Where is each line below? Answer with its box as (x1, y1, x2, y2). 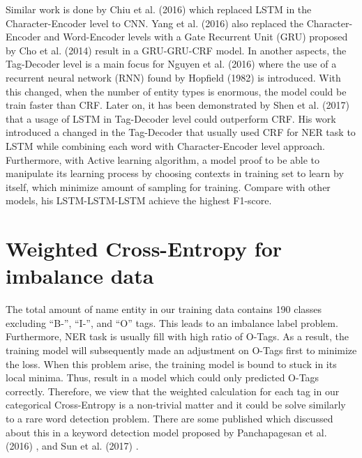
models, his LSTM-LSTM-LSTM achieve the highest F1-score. (6, 193, 272, 208)
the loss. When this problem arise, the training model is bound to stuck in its (6, 356, 337, 371)
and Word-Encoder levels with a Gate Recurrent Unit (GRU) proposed (44, 29, 348, 44)
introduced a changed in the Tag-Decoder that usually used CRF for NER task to (6, 125, 356, 139)
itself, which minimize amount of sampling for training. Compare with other (6, 179, 331, 194)
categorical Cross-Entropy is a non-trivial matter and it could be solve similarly (6, 397, 346, 412)
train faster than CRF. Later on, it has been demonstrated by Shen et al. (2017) (6, 98, 349, 112)
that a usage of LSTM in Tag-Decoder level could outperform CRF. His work (6, 111, 336, 125)
